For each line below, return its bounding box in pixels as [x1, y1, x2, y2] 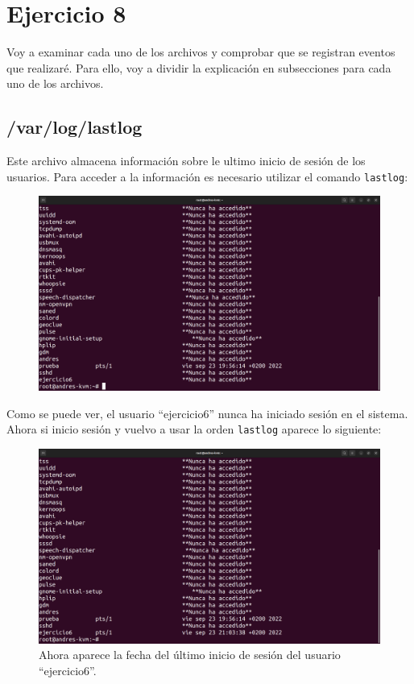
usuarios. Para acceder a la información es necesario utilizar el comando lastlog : [6, 168, 408, 184]
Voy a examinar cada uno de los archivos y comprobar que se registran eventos [6, 44, 395, 60]
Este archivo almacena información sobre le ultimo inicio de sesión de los [6, 152, 366, 169]
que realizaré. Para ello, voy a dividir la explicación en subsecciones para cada [6, 59, 391, 76]
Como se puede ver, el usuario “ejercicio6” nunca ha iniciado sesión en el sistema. [6, 404, 408, 421]
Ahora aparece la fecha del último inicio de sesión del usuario [39, 646, 341, 663]
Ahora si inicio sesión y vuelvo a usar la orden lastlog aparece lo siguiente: [6, 421, 382, 437]
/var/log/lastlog [6, 114, 143, 139]
